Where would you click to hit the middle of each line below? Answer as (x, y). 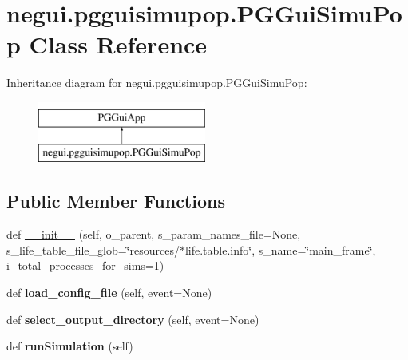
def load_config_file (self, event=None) (109, 293)
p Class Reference (107, 44)
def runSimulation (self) (70, 346)
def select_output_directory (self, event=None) (133, 319)
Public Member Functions (116, 201)
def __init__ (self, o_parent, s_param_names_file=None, (154, 234)
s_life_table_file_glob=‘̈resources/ (93, 249)
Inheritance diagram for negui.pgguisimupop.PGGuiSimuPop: (157, 83)
